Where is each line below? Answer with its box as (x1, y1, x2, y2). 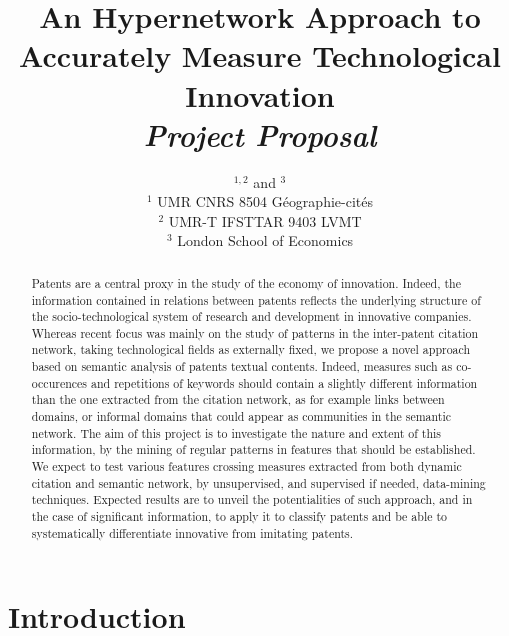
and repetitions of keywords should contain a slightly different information (91, 374, 478, 391)
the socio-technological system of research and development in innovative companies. (31, 308, 472, 325)
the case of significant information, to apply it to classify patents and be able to (31, 508, 448, 525)
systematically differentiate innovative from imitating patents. (31, 524, 354, 541)
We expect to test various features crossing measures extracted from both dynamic (31, 458, 462, 475)
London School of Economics (177, 230, 354, 251)
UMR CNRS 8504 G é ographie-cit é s (157, 191, 374, 212)
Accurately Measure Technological (19, 35, 501, 76)
